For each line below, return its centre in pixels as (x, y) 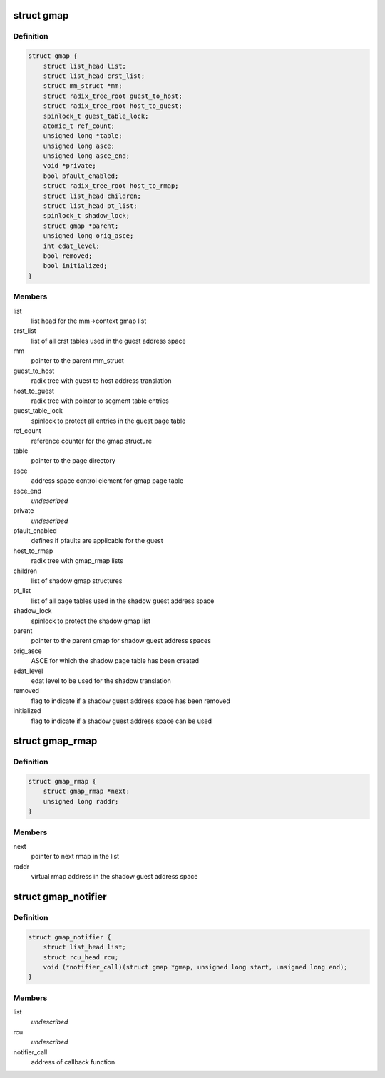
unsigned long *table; (83, 136)
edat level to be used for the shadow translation (101, 680)
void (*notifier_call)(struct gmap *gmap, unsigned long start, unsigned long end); (196, 967)
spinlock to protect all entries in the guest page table (108, 421)
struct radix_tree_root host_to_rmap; (111, 186)
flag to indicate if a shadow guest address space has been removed (131, 701)
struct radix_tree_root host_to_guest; (113, 106)
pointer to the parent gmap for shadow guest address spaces (121, 641)
